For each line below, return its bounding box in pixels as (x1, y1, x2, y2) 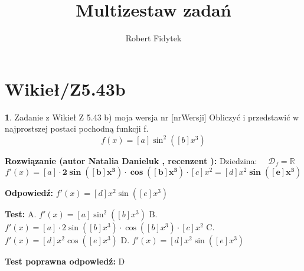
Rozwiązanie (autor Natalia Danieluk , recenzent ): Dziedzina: (5, 154, 257, 166)
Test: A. (5, 208, 37, 220)
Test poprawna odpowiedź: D (5, 255, 125, 267)
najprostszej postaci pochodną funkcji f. (5, 122, 149, 135)
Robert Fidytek (125, 32, 182, 44)
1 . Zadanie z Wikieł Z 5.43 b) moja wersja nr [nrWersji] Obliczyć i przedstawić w (5, 110, 299, 123)
